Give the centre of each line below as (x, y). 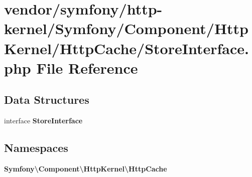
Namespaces (36, 148)
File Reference (87, 67)
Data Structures (47, 100)
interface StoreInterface (43, 121)
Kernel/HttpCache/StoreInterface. (127, 48)
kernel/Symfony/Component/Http (127, 28)
